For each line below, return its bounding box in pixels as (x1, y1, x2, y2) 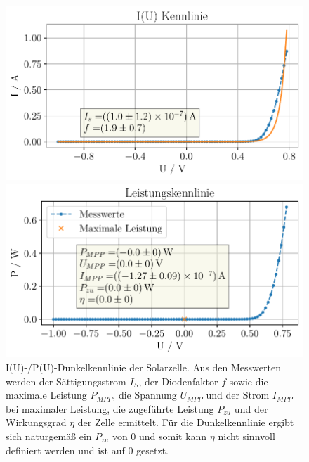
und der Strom (206, 387, 270, 402)
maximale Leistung (6, 387, 87, 402)
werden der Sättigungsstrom (6, 373, 126, 388)
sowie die (229, 373, 268, 388)
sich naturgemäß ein (6, 429, 92, 444)
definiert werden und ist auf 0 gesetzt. (6, 442, 169, 457)
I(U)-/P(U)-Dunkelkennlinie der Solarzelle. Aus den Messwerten (6, 360, 281, 375)
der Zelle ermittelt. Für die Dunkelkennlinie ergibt (77, 415, 294, 430)
